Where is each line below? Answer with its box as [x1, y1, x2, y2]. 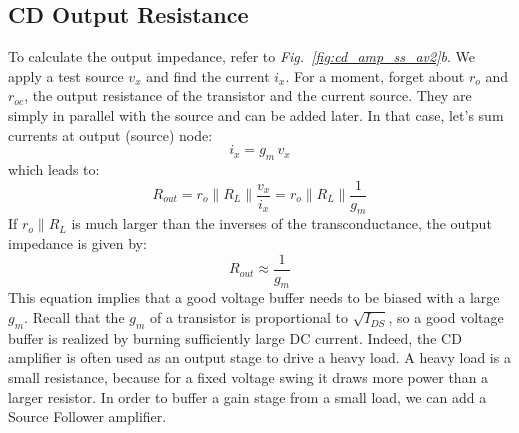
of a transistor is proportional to [150, 307, 348, 328]
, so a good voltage [388, 307, 504, 328]
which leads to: [8, 158, 100, 179]
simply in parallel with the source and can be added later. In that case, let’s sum [8, 104, 504, 125]
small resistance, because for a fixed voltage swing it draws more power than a [8, 367, 489, 388]
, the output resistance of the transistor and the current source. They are [24, 85, 472, 106]
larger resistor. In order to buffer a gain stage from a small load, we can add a [8, 386, 487, 407]
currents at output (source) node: [8, 124, 213, 145]
